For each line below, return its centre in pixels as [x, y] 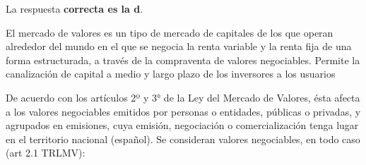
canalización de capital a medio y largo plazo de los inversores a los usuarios [171, 74]
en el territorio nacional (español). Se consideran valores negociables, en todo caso [183, 139]
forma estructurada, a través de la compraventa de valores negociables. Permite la [183, 60]
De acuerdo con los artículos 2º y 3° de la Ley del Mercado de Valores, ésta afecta [183, 97]
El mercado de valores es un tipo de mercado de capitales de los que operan [170, 32]
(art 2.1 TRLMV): [46, 153]
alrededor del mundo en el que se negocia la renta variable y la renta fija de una [179, 46]
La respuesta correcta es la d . [75, 8]
